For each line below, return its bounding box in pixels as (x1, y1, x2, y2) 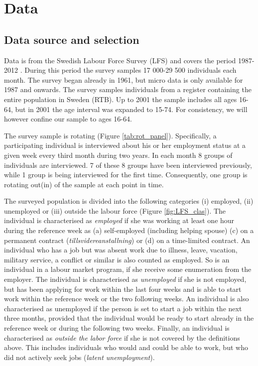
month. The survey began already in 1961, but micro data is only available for (4, 74, 243, 85)
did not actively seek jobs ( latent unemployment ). (4, 352, 155, 362)
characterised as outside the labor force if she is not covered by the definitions (4, 332, 240, 343)
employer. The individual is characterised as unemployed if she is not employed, (4, 274, 247, 284)
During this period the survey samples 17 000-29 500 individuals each (24, 65, 237, 75)
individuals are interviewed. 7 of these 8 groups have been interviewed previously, (4, 159, 252, 170)
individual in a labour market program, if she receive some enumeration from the (4, 264, 252, 274)
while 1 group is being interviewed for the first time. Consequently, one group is (4, 169, 248, 180)
